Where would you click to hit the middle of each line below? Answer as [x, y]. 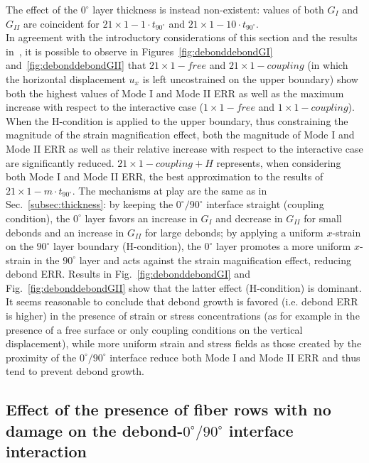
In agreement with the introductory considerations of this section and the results [182, 37]
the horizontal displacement [66, 78]
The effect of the [42, 9]
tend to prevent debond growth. [75, 371]
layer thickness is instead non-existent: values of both [208, 9]
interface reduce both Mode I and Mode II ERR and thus [235, 357]
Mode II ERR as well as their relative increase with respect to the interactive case [184, 148]
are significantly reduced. [60, 162]
